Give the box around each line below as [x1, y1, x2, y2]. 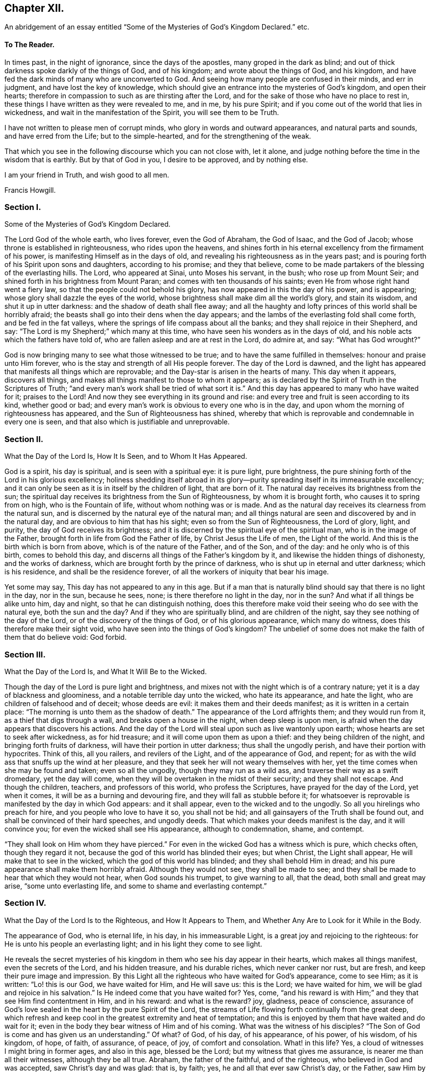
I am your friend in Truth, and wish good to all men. [4, 170, 169, 179]
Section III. [4, 649, 46, 659]
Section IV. [4, 898, 47, 908]
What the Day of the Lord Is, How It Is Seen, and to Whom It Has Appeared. [4, 452, 247, 461]
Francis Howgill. [4, 185, 56, 194]
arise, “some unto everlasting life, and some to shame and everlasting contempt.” [4, 881, 267, 890]
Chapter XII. [4, 2, 64, 14]
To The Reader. [4, 40, 55, 49]
